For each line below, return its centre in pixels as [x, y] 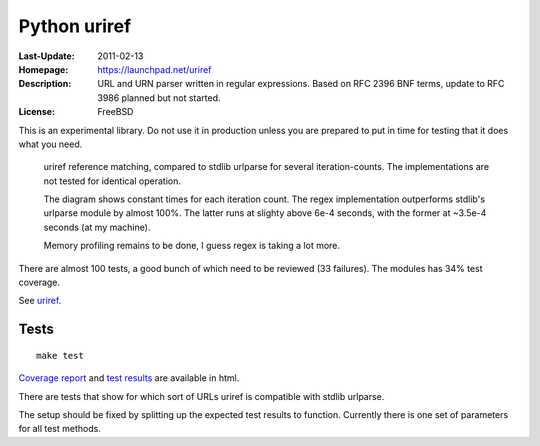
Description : [45, 84]
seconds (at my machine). [97, 227]
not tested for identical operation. [112, 181]
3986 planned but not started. [159, 97]
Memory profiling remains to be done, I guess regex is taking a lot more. [191, 246]
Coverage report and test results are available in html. [129, 378]
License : [36, 112]
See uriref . [40, 301]
